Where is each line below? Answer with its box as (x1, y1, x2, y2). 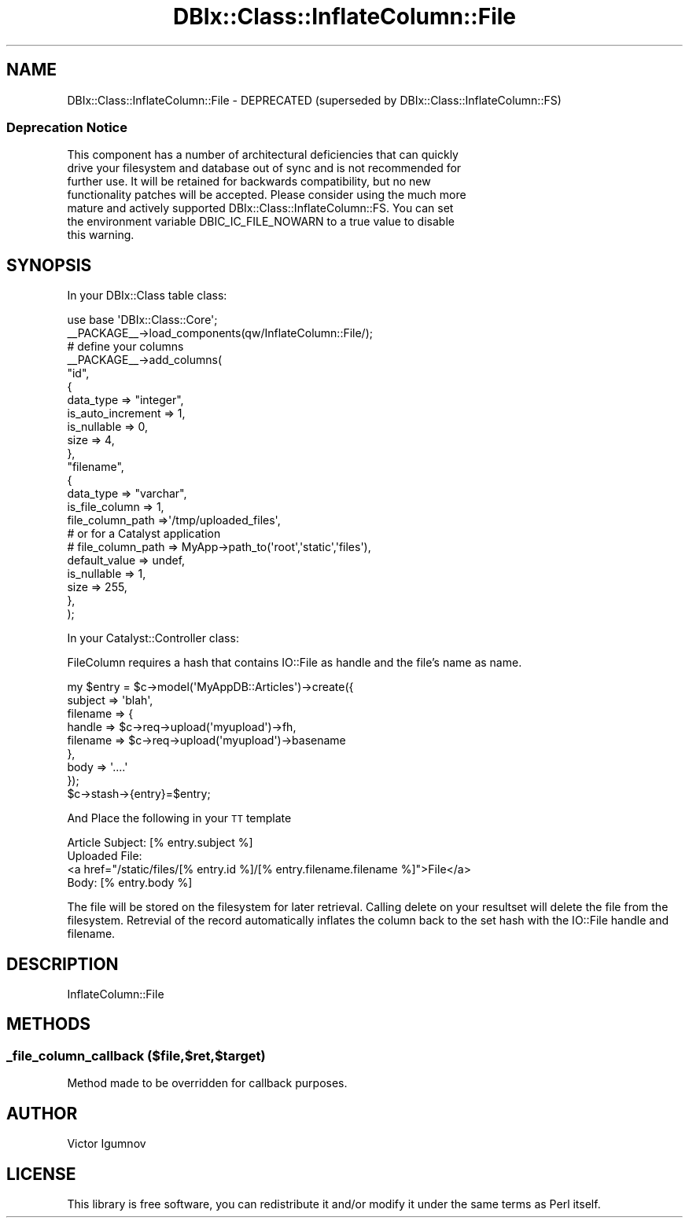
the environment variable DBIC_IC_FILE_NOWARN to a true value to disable (67, 215, 455, 229)
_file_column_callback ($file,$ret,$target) (6, 1047, 266, 1064)
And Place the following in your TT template (67, 811, 292, 825)
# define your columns (67, 340, 184, 354)
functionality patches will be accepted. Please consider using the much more (67, 188, 466, 202)
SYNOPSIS (6, 255, 92, 275)
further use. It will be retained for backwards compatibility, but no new (67, 175, 431, 189)
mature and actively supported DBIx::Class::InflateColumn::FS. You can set (67, 201, 454, 215)
